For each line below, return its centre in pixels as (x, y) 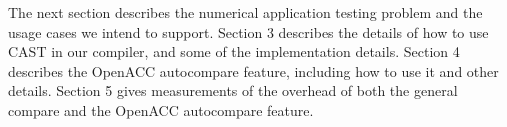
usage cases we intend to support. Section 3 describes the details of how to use (248, 31)
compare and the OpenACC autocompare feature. (161, 109)
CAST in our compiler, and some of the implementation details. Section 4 (234, 51)
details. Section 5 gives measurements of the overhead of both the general (233, 90)
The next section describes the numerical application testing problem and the (245, 12)
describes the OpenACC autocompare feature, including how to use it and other (253, 70)
